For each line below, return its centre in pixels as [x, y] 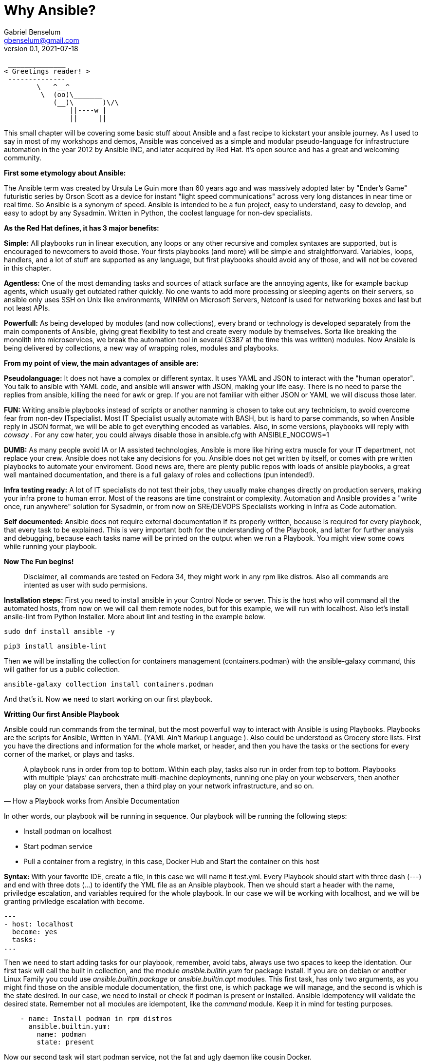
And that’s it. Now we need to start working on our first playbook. [108, 699]
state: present [65, 1042]
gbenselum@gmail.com [42, 40]
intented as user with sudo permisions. [85, 585]
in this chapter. [28, 268]
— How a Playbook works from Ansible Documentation [92, 801]
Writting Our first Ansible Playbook [62, 714]
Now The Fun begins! [39, 561]
